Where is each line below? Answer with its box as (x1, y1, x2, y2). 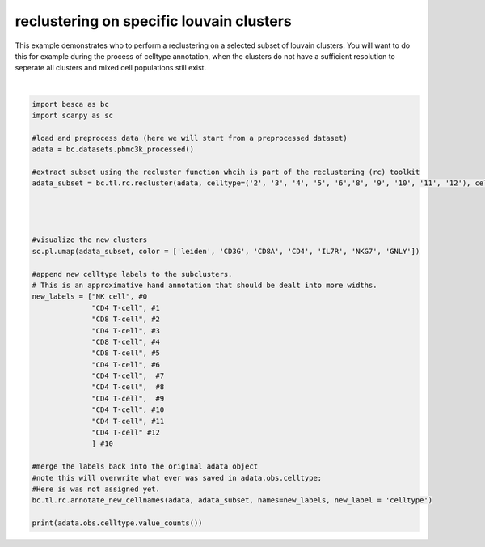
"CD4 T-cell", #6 (91, 360, 161, 369)
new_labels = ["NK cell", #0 (32, 292, 148, 301)
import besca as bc (32, 100, 109, 108)
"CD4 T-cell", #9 (91, 393, 165, 403)
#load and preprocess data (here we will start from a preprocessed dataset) (32, 134, 348, 142)
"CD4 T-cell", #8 (91, 383, 165, 392)
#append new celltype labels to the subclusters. (32, 269, 233, 278)
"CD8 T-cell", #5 (91, 349, 161, 358)
